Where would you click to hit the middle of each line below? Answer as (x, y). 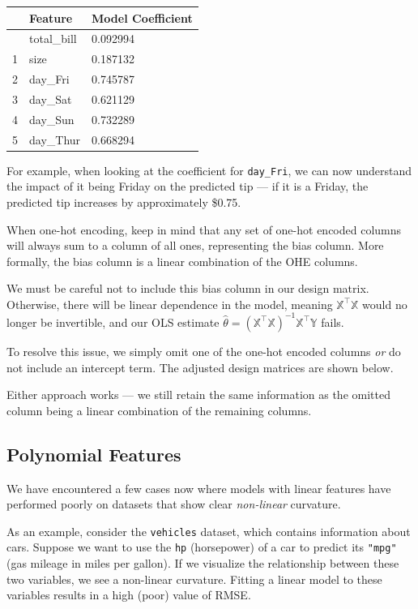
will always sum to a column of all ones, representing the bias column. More (195, 245)
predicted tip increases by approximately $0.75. (124, 202)
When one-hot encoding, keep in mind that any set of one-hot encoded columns (204, 229)
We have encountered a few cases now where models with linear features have (199, 488)
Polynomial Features (94, 454)
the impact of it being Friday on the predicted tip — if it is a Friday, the (188, 186)
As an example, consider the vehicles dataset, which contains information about (209, 531)
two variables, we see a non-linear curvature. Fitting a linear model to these (194, 579)
